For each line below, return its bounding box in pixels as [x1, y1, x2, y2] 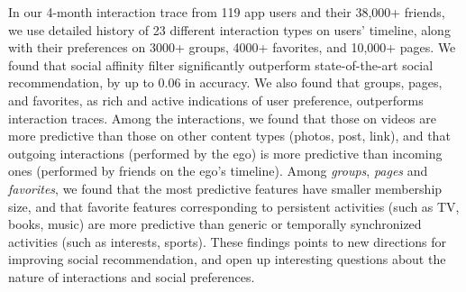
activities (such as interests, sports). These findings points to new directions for [8, 232, 446, 251]
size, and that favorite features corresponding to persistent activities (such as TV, [8, 196, 460, 215]
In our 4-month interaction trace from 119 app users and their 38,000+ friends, [8, 3, 445, 21]
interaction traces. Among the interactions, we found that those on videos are [8, 108, 436, 127]
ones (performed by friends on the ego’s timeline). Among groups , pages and [8, 161, 428, 180]
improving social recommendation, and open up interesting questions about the [8, 250, 446, 269]
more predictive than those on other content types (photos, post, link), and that [8, 126, 451, 145]
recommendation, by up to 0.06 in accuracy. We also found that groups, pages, [8, 73, 443, 92]
